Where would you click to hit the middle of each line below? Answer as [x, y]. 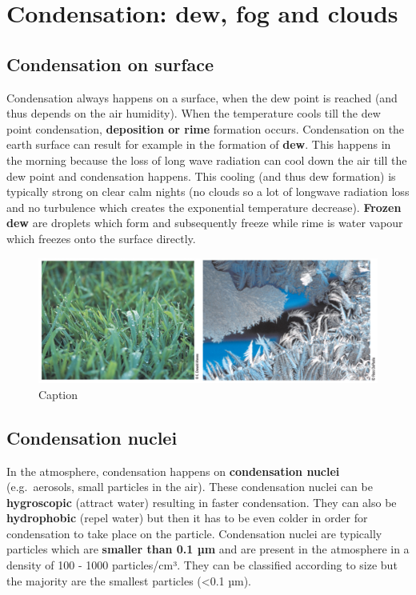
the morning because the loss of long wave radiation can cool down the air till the [207, 160]
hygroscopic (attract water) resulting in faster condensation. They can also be [202, 502]
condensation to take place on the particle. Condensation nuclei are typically [194, 533]
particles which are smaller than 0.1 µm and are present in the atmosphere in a [208, 549]
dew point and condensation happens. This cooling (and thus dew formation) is [201, 176]
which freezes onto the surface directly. [101, 238]
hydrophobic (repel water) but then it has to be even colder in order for [187, 518]
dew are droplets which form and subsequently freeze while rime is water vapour [205, 223]
